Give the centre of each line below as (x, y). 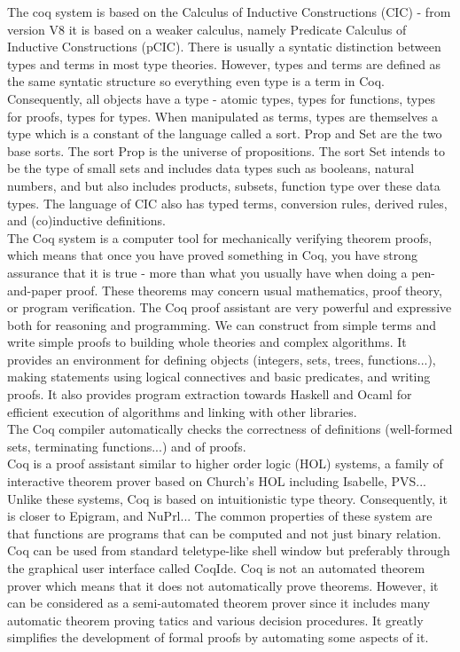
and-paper (35, 290)
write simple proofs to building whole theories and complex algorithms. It (207, 342)
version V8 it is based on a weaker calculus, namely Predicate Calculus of (207, 29)
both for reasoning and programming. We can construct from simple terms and (222, 324)
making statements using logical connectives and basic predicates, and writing (219, 377)
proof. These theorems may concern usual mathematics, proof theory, (254, 290)
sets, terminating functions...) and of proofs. (127, 446)
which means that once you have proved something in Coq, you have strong (213, 255)
